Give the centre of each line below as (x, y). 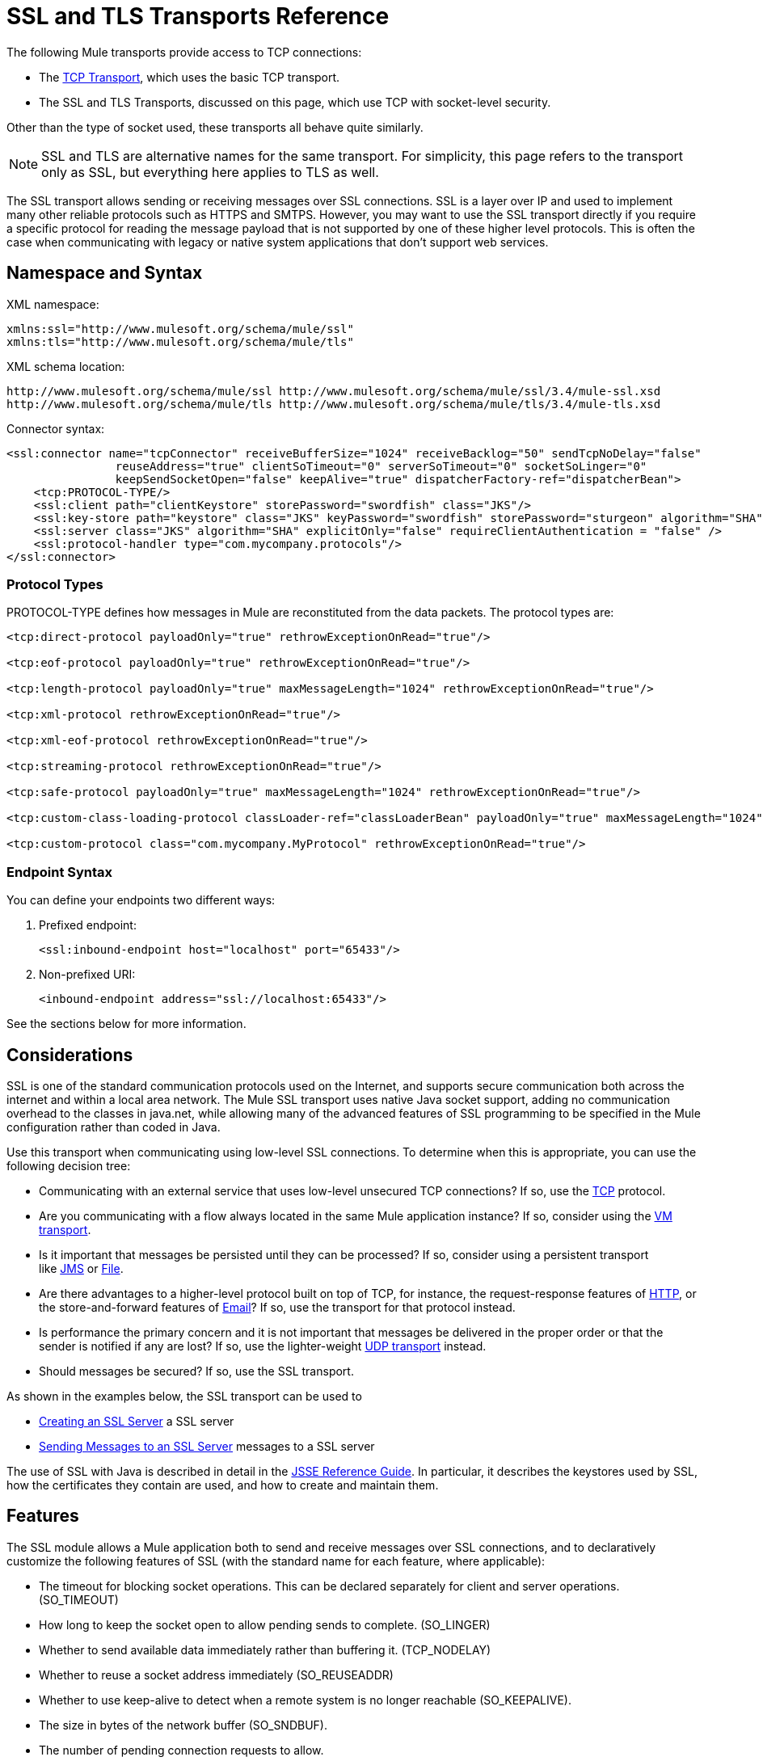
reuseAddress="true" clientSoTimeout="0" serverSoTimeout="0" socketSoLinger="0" (381, 466)
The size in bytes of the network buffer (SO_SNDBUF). (183, 1725)
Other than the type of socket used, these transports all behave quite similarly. (215, 127)
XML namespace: (53, 304)
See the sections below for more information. (126, 1024)
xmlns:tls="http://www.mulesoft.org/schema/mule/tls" (180, 341)
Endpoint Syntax (60, 872)
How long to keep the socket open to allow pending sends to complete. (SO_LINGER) (265, 1624)
